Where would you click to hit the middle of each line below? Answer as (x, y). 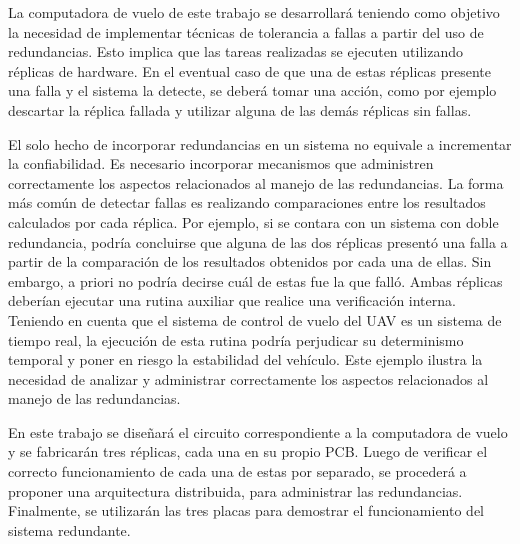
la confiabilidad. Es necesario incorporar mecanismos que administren (221, 163)
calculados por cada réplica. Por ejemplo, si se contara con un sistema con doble (253, 221)
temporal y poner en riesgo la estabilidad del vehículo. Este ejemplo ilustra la (245, 359)
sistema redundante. (69, 529)
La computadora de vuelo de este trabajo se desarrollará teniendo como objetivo (254, 12)
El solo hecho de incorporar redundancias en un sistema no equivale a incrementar (260, 143)
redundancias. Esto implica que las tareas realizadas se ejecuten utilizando (235, 51)
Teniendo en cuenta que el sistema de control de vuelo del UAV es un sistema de (255, 319)
